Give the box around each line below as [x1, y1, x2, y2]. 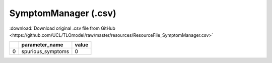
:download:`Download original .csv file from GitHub [9, 25, 116, 31]
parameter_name [21, 41, 63, 48]
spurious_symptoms [21, 48, 70, 55]
